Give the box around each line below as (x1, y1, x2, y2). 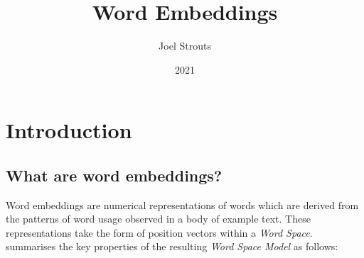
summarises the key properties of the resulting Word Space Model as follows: (6, 239, 338, 254)
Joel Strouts (159, 38, 211, 53)
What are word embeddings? (6, 164, 223, 186)
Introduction (6, 116, 132, 145)
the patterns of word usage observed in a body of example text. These (6, 211, 311, 226)
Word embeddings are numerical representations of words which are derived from (6, 197, 359, 212)
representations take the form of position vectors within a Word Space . (6, 225, 313, 240)
